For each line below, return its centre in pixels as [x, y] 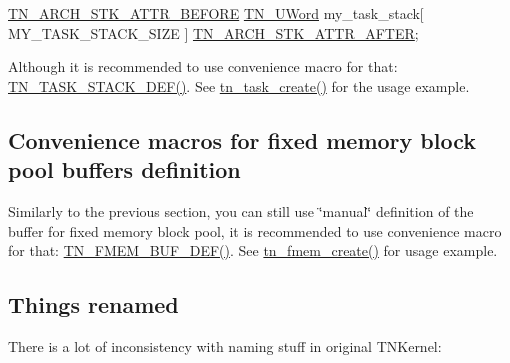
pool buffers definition [124, 169]
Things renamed [93, 304]
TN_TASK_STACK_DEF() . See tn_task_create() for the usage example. [239, 85]
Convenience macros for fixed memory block [242, 139]
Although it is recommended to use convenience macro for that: [203, 66]
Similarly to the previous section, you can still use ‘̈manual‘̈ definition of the [241, 210]
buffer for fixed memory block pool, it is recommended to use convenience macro [255, 230]
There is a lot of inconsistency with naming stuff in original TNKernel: [225, 345]
